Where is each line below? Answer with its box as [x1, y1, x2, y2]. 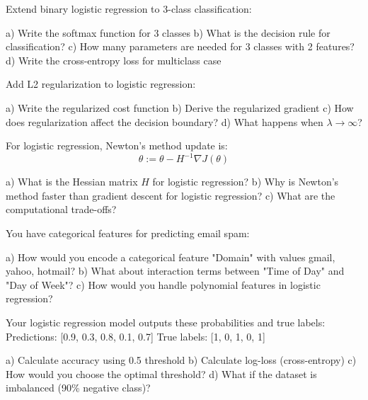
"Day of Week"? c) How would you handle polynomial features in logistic [6, 277, 321, 292]
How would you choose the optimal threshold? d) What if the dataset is [6, 366, 317, 381]
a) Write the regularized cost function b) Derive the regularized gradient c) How [6, 100, 354, 115]
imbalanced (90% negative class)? [6, 380, 151, 395]
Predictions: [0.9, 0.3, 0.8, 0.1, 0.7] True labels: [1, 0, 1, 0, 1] [6, 328, 265, 343]
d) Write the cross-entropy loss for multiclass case [6, 52, 222, 67]
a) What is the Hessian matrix [6, 174, 138, 189]
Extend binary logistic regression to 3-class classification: [6, 1, 252, 16]
